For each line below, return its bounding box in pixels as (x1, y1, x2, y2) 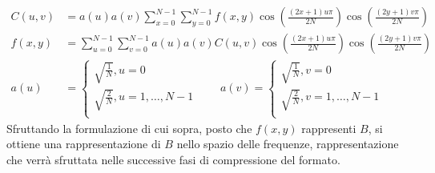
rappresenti (301, 119, 356, 136)
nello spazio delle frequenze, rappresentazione (176, 135, 399, 152)
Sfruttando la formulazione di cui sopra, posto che (6, 119, 252, 136)
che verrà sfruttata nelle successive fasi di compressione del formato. (6, 151, 340, 167)
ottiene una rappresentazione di (6, 135, 161, 152)
